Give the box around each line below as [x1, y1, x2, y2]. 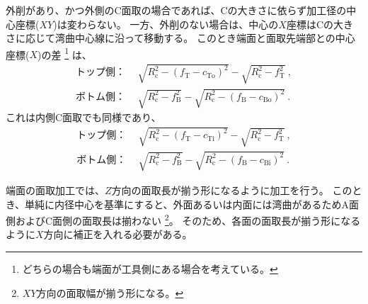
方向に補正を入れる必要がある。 [43, 227, 192, 242]
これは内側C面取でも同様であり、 [6, 110, 161, 125]
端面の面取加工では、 [6, 182, 105, 197]
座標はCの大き [286, 16, 353, 31]
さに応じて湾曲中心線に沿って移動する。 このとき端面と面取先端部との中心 [6, 30, 355, 45]
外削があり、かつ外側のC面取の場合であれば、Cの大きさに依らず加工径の [6, 3, 347, 17]
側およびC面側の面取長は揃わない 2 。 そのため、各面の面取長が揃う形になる [6, 211, 361, 227]
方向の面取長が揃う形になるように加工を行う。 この [111, 182, 352, 197]
